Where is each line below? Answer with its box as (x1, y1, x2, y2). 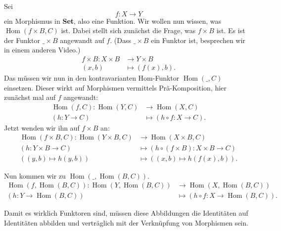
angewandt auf (60, 35, 104, 45)
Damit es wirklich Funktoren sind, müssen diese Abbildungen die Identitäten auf (4, 208, 248, 218)
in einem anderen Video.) (4, 45, 81, 55)
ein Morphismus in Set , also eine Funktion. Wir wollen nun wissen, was (4, 15, 222, 26)
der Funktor (4, 35, 41, 45)
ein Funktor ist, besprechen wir (151, 35, 245, 45)
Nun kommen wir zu (4, 170, 66, 181)
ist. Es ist (216, 25, 245, 36)
